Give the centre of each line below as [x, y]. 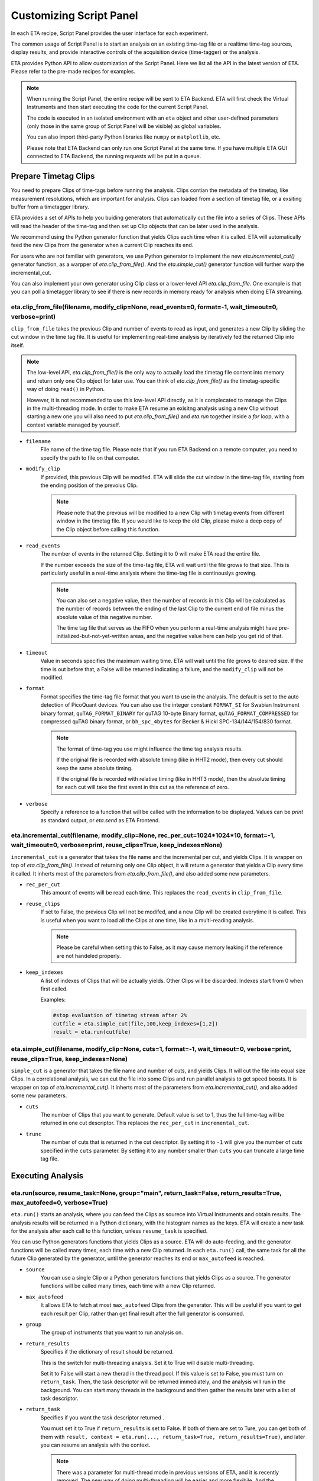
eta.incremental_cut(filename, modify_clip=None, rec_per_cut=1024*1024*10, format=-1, [143, 835]
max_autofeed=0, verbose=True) [60, 1203]
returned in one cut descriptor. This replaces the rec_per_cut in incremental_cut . [145, 1123]
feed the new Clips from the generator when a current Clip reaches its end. [102, 245]
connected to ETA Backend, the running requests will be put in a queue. [114, 156]
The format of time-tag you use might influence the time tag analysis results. [150, 749]
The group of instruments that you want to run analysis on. [112, 1332]
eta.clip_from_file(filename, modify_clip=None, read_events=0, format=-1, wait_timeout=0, [144, 307]
